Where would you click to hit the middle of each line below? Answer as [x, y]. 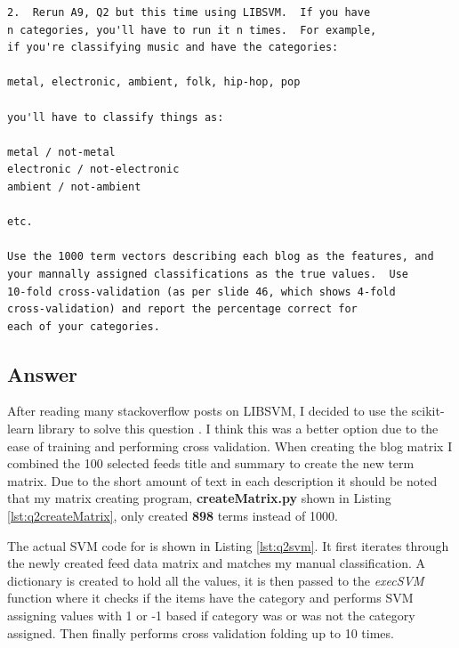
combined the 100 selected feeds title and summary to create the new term [211, 463]
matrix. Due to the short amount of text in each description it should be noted [222, 480]
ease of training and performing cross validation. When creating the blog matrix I [230, 445]
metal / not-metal [61, 152]
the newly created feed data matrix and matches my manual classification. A [217, 563]
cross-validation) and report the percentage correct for [182, 309]
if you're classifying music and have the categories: [173, 48]
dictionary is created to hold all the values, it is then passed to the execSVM [216, 580]
